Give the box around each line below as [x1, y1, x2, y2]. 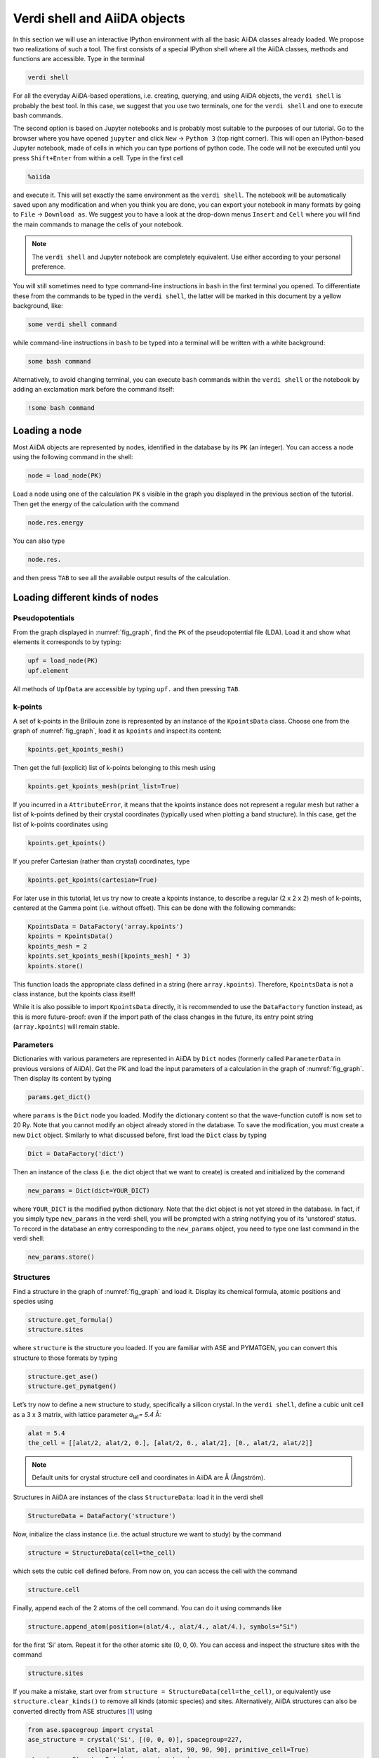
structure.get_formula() [27, 1316, 114, 1324]
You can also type [13, 537, 65, 545]
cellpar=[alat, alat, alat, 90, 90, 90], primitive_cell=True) [86, 1745, 310, 1754]
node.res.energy [27, 518, 84, 527]
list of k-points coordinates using [13, 820, 108, 828]
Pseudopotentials [13, 613, 75, 623]
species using [13, 1297, 53, 1306]
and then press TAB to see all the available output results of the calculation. [13, 573, 231, 582]
